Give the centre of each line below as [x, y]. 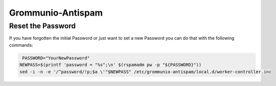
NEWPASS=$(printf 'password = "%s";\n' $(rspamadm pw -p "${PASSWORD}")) [110, 65]
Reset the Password [42, 26]
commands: [21, 45]
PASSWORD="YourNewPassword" [56, 58]
